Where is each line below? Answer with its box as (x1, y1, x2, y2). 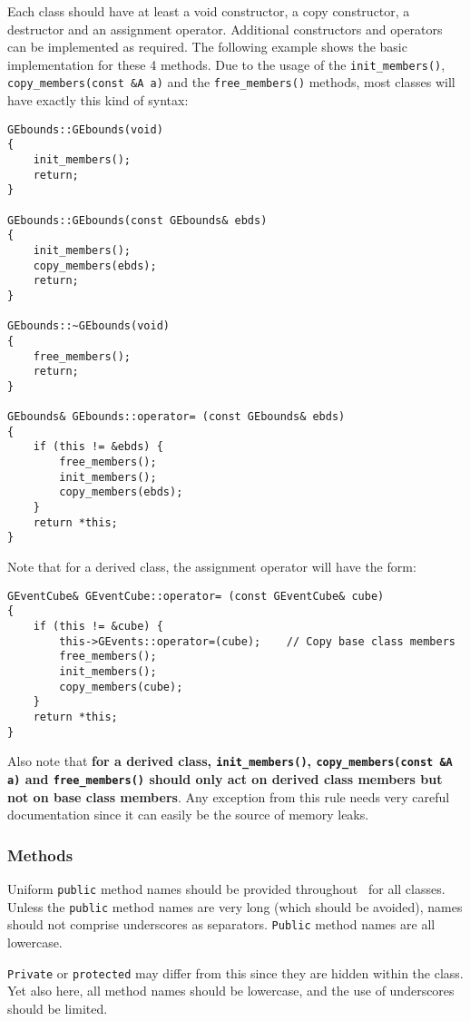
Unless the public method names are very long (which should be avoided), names (7, 897, 463, 916)
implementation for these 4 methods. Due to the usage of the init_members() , (7, 54, 446, 74)
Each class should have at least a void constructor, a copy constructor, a (7, 2, 410, 20)
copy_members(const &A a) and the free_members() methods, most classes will (7, 73, 455, 92)
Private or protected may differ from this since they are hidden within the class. (7, 963, 464, 982)
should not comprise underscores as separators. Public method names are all (7, 915, 436, 934)
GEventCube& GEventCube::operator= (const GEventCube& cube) (7, 589, 385, 603)
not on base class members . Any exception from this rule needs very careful (7, 787, 450, 806)
